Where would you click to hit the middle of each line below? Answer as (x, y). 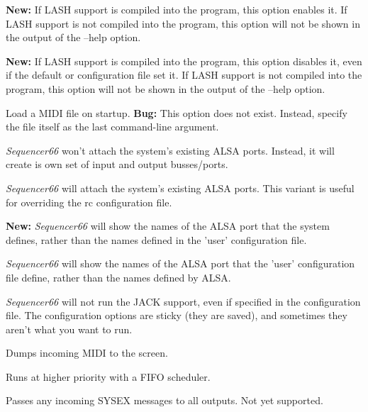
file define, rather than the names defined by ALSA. (118, 277)
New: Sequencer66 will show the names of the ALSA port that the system (168, 226)
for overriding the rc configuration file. (89, 202)
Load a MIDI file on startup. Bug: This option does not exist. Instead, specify (177, 112)
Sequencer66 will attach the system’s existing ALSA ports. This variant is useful (180, 188)
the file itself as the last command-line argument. (112, 127)
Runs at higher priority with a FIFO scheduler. (108, 376)
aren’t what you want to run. (69, 329)
